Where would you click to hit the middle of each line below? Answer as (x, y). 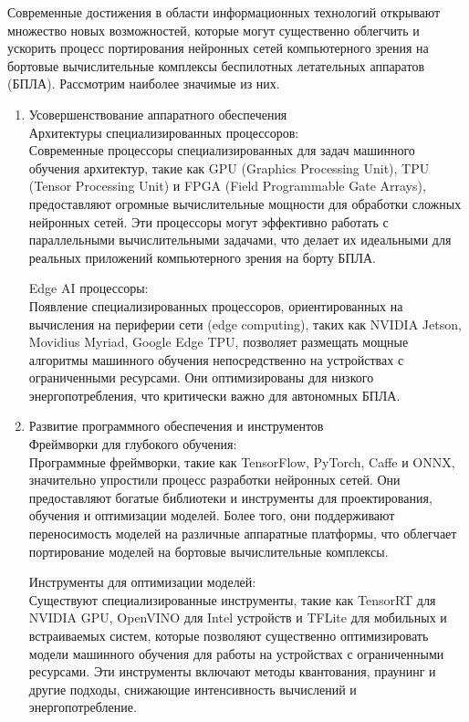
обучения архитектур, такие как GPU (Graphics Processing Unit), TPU (229, 167)
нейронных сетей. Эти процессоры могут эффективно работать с (208, 221)
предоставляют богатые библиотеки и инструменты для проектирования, (230, 497)
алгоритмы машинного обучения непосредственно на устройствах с (216, 359)
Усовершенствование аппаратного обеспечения (158, 114)
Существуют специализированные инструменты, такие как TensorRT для (232, 599)
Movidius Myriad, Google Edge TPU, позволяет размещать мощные (219, 342)
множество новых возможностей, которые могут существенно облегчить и (214, 30)
